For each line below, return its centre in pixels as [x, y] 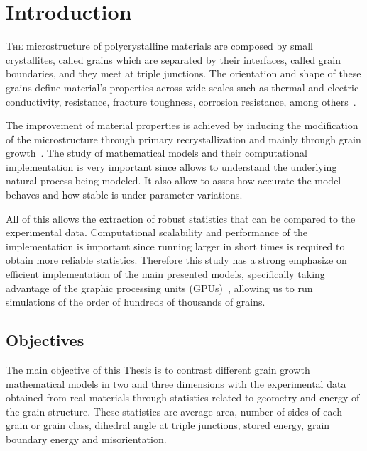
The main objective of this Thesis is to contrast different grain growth [158, 370]
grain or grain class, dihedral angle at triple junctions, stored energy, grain [168, 425]
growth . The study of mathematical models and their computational [157, 153]
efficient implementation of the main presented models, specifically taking [165, 274]
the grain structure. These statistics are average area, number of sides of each [174, 411]
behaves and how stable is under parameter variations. [124, 195]
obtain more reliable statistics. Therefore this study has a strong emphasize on [176, 260]
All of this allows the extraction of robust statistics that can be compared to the [181, 218]
